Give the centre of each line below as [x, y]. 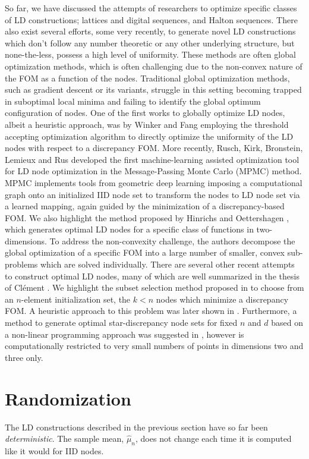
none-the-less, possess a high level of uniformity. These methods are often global [150, 54]
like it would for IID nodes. [54, 450]
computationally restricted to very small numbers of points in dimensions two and [154, 346]
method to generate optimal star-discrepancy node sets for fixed [121, 323]
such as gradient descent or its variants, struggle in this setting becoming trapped [153, 89]
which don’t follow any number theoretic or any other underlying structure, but [150, 43]
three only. [24, 357]
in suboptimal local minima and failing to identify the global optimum [133, 101]
